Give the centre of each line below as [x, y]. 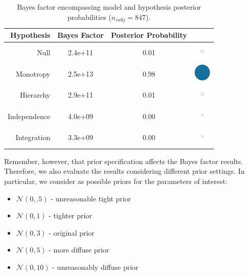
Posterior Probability [149, 35]
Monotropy [33, 73]
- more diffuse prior [79, 250]
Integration [33, 137]
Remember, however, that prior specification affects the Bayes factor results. [124, 161]
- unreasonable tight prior [91, 198]
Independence [29, 116]
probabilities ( [89, 17]
